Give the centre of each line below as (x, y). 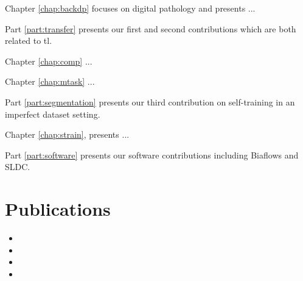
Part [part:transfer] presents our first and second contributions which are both (151, 28)
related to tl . (29, 41)
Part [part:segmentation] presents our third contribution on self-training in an (150, 101)
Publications (58, 209)
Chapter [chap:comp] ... (49, 61)
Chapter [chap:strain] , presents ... (67, 134)
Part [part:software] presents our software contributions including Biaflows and (152, 155)
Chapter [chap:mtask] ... (50, 81)
